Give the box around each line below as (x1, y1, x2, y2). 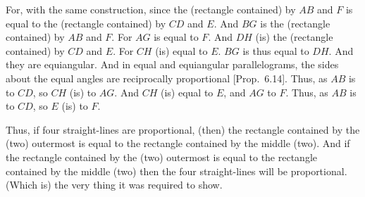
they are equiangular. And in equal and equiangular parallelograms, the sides (6, 57, 339, 72)
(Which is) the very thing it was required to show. (6, 177, 223, 192)
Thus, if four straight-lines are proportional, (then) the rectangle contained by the (6, 122, 360, 136)
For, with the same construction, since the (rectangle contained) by (6, 2, 296, 16)
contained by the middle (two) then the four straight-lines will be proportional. (6, 163, 347, 178)
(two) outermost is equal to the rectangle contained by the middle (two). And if (6, 136, 350, 151)
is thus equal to (242, 43, 309, 58)
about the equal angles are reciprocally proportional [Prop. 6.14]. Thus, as (6, 70, 328, 85)
